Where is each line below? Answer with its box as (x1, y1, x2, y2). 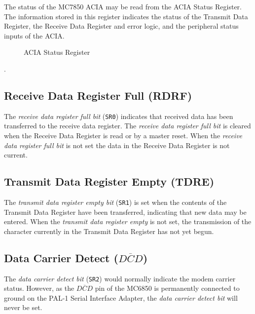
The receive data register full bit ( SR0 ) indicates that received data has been (4, 111, 233, 121)
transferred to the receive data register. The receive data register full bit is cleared (4, 120, 251, 131)
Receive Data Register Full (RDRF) (4, 87, 192, 103)
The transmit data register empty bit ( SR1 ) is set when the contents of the (4, 197, 227, 207)
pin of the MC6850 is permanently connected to (95, 283, 240, 293)
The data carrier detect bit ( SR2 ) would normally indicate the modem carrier (4, 273, 236, 283)
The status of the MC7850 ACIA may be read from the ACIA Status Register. (4, 1, 242, 11)
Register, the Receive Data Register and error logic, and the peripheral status (4, 21, 239, 31)
